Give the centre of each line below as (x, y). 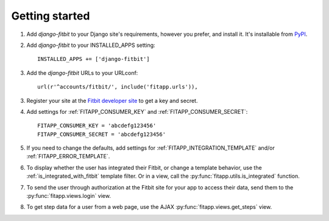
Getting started (51, 16)
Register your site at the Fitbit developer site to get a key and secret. (112, 100)
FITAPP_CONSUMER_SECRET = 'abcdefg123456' (102, 134)
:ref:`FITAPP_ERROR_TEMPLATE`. (68, 156)
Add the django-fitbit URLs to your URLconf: (82, 72)
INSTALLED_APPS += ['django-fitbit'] (94, 59)
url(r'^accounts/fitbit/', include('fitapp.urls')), (118, 87)
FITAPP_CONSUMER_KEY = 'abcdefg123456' (97, 126)
